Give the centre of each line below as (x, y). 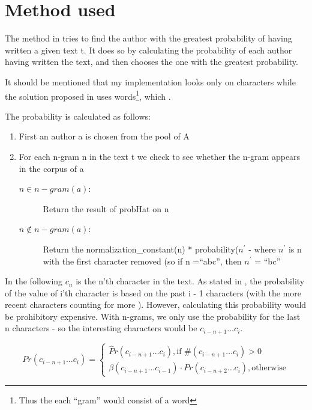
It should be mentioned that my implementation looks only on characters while (150, 81)
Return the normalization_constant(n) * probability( (141, 249)
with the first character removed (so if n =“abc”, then (142, 261)
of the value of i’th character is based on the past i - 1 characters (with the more (153, 292)
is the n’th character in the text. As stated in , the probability (190, 281)
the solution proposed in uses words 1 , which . (88, 95)
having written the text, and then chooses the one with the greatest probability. (151, 62)
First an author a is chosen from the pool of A (104, 136)
